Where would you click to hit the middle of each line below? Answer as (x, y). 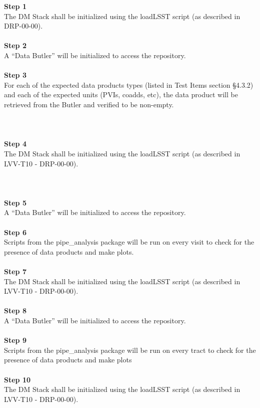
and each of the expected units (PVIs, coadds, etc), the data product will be (121, 94)
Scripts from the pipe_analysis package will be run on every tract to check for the (130, 350)
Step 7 (15, 271)
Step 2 (15, 45)
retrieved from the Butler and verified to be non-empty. (89, 104)
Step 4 (15, 144)
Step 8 (15, 311)
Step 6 (15, 232)
